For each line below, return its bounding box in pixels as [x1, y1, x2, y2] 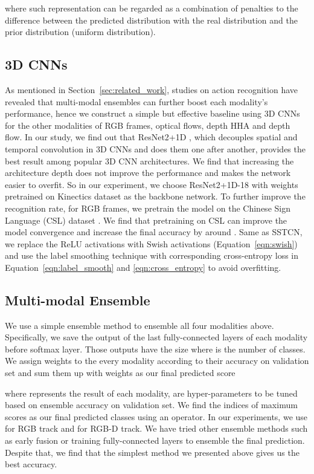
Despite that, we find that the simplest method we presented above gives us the [5, 446, 300, 458]
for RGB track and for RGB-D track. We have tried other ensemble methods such [5, 422, 308, 435]
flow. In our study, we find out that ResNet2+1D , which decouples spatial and [5, 131, 298, 143]
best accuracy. [5, 458, 57, 470]
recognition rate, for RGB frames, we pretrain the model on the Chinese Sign [5, 201, 290, 214]
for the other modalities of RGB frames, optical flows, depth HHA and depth [5, 118, 290, 131]
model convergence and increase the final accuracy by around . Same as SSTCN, [5, 226, 303, 238]
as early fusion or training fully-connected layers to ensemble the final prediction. [5, 434, 305, 447]
